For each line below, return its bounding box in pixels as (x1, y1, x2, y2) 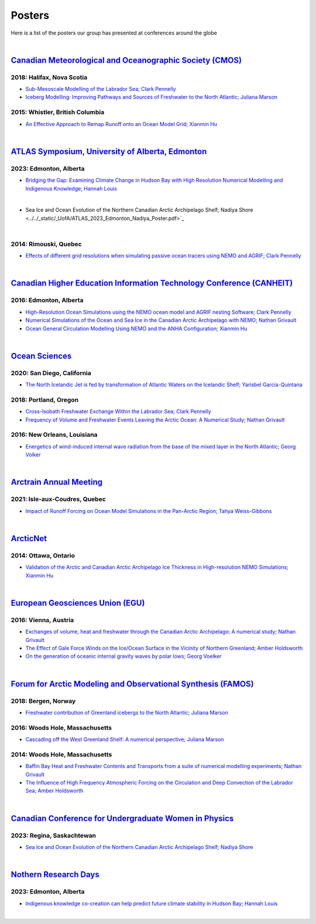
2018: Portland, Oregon (11, 396, 79, 404)
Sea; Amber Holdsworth (25, 787, 84, 794)
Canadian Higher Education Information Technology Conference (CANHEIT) (11, 278, 293, 288)
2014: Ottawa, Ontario (11, 551, 75, 559)
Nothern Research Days (11, 869, 99, 879)
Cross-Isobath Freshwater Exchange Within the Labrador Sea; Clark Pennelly (25, 408, 212, 415)
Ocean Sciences (11, 351, 72, 361)
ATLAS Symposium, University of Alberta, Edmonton (11, 147, 207, 157)
